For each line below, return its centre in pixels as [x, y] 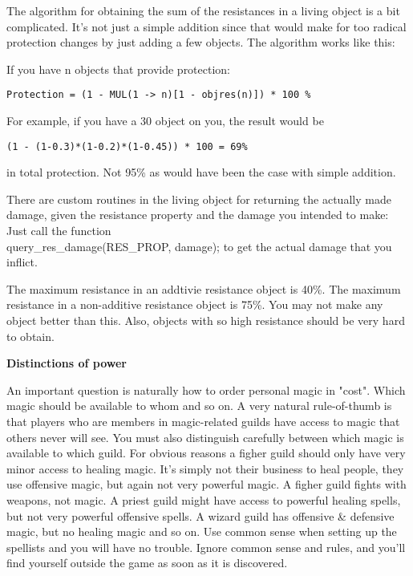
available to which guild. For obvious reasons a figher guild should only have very [206, 453]
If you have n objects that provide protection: [119, 69]
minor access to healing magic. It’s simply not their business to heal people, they [205, 468]
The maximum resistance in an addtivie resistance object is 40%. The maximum [204, 288]
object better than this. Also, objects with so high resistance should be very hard [206, 320]
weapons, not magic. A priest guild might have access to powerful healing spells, [204, 499]
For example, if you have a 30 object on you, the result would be [165, 121]
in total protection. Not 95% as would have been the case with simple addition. [201, 172]
